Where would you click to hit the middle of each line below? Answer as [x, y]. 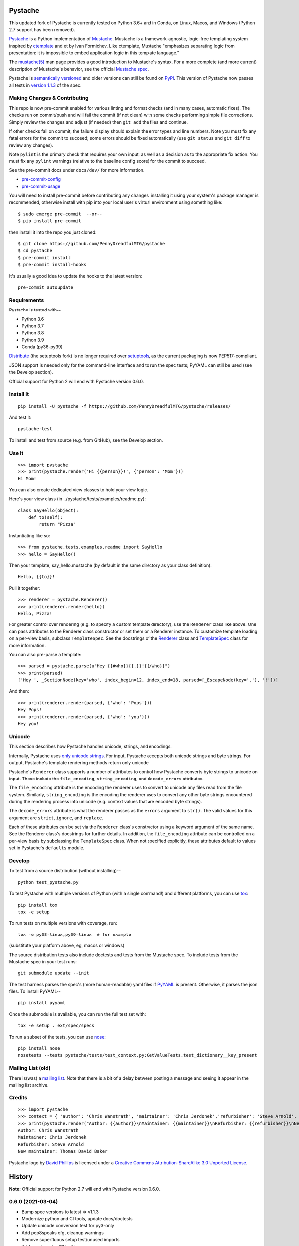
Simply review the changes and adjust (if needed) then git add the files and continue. [99, 122]
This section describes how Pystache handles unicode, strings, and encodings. [90, 746]
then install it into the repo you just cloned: [53, 232]
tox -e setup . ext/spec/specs [56, 1026]
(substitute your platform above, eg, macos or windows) [67, 946]
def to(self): [46, 518]
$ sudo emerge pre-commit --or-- [60, 214]
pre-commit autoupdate [46, 287]
